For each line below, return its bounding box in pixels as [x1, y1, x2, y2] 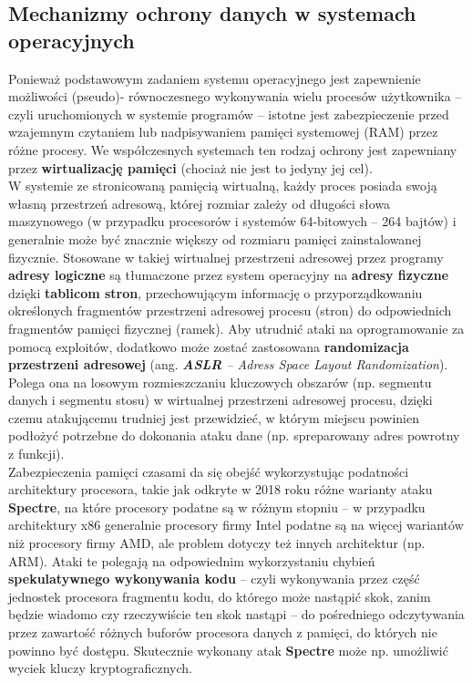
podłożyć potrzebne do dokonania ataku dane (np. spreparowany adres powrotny [8, 426, 460, 445]
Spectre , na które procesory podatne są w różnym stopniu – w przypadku [8, 497, 426, 516]
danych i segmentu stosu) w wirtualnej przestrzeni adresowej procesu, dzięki [8, 390, 433, 409]
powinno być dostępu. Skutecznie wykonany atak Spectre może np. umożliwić [8, 640, 448, 659]
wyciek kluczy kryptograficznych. [8, 658, 192, 678]
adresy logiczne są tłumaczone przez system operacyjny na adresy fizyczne [8, 265, 449, 285]
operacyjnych [8, 26, 135, 54]
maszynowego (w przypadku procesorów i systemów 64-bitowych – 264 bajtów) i [8, 212, 457, 231]
